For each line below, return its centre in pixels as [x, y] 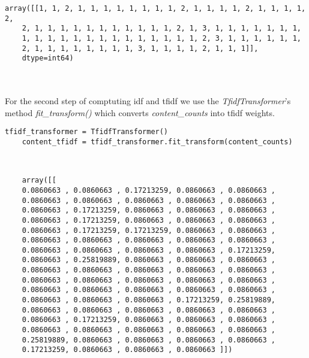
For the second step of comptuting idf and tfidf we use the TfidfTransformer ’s [148, 101]
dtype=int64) [48, 58]
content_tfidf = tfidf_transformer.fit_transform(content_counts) [157, 142]
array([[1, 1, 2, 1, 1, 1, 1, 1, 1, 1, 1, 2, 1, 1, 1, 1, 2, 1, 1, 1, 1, [155, 8]
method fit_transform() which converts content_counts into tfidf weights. [140, 112]
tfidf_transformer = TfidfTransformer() [87, 132]
